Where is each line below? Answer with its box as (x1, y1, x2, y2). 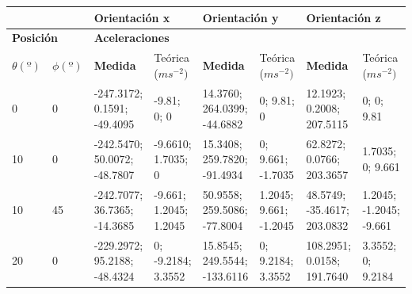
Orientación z (306, 9, 381, 25)
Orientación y (202, 9, 279, 25)
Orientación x (93, 9, 170, 25)
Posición (12, 29, 59, 46)
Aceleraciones (93, 29, 170, 46)
